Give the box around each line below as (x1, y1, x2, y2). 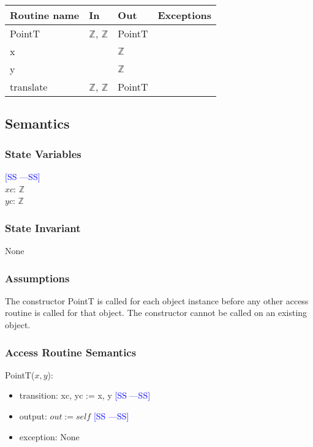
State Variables (5, 146, 81, 161)
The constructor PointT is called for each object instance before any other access (5, 294, 309, 307)
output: (19, 410, 47, 422)
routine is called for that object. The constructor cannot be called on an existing (5, 306, 307, 319)
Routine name (10, 8, 80, 22)
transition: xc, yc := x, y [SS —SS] (19, 389, 151, 402)
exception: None (19, 430, 80, 443)
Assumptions (5, 270, 70, 285)
